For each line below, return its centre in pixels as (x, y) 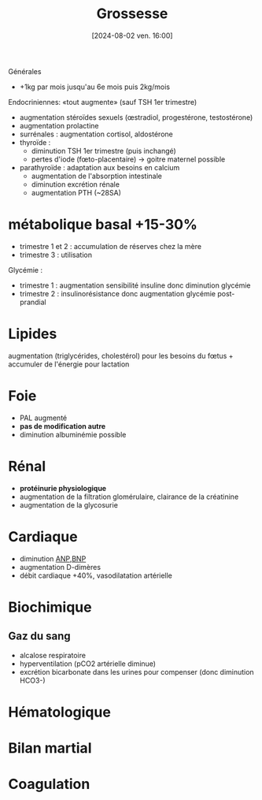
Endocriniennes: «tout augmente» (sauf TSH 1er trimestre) (103, 102)
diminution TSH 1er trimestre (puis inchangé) (104, 151)
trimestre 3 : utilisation (56, 255)
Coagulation (49, 784)
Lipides (33, 334)
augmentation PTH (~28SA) (76, 192)
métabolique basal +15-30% (103, 225)
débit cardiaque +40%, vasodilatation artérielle (96, 575)
